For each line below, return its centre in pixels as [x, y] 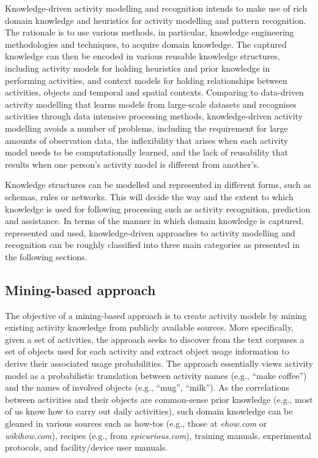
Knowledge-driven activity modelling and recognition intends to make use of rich [156, 8]
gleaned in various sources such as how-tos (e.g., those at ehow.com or [136, 423]
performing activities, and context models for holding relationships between [146, 80]
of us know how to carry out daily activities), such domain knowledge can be [149, 411]
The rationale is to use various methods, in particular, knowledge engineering [150, 32]
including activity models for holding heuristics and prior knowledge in [138, 68]
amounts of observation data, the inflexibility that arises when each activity [147, 140]
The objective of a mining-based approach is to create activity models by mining [156, 315]
